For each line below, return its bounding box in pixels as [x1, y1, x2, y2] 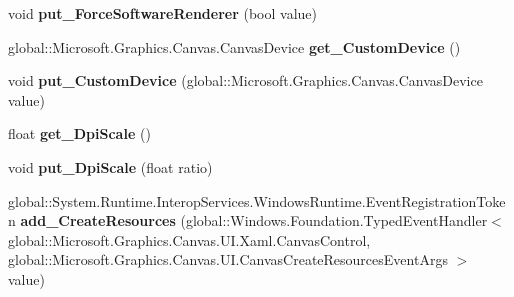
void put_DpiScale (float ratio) [8, 156, 213, 177]
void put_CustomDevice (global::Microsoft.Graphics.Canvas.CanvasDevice [8, 70, 483, 91]
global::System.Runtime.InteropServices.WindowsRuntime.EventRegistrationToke [8, 190, 506, 211]
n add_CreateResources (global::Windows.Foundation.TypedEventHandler [8, 210, 488, 231]
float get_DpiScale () [8, 123, 151, 144]
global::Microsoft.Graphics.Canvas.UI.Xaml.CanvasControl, [8, 229, 371, 250]
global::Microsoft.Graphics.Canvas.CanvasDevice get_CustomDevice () [8, 36, 461, 57]
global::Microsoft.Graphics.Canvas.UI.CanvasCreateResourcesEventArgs [8, 249, 448, 270]
